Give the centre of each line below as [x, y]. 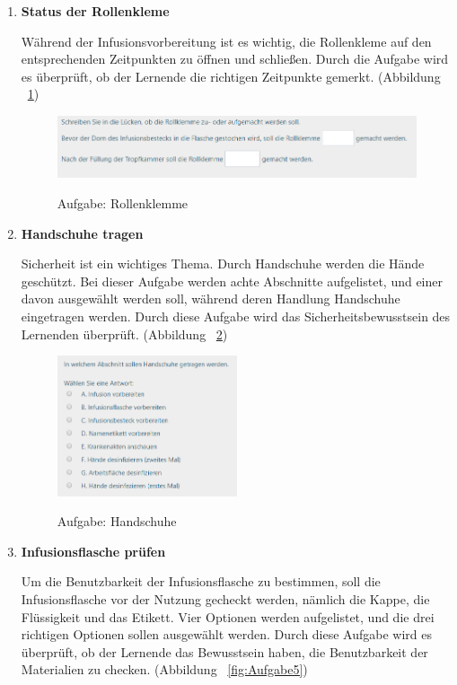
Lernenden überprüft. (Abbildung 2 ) [124, 334]
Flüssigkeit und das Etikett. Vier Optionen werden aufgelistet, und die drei [228, 616]
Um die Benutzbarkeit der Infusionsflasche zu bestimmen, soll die [201, 581]
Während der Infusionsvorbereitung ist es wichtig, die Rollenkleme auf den [226, 41]
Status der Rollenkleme [95, 11]
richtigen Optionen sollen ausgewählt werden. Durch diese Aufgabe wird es [227, 634]
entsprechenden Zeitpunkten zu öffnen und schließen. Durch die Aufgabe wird [235, 59]
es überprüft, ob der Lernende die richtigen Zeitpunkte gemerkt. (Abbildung [231, 76]
